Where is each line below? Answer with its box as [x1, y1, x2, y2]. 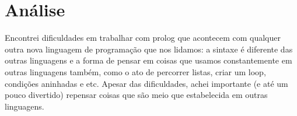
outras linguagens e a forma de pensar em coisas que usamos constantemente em [5, 54, 292, 66]
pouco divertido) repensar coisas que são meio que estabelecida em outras [5, 89, 268, 101]
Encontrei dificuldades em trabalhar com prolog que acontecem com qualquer [5, 31, 281, 44]
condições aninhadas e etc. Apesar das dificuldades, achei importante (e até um [5, 77, 288, 89]
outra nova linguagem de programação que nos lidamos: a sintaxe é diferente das [5, 43, 293, 55]
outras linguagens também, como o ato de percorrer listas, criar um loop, [5, 65, 266, 78]
